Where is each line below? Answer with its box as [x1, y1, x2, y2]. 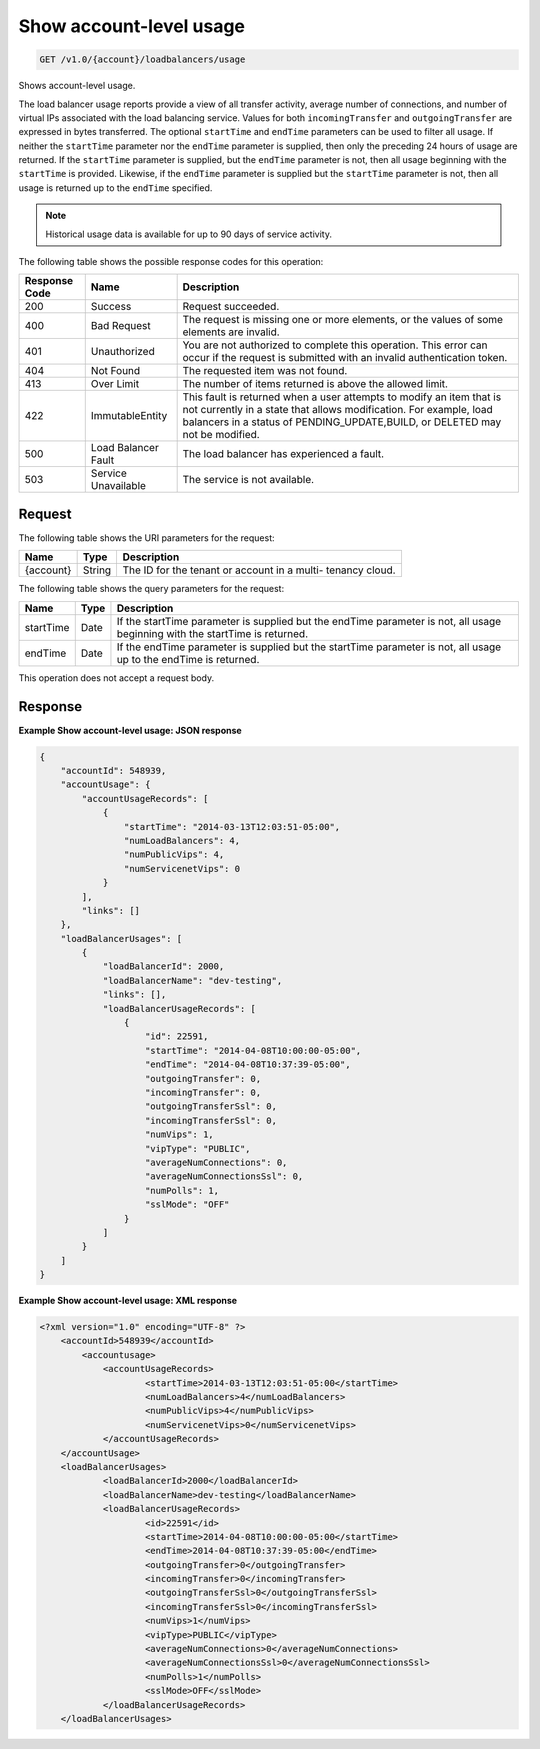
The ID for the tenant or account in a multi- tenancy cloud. [122, 563, 396, 577]
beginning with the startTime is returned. [116, 626, 309, 640]
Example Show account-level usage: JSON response [18, 724, 242, 736]
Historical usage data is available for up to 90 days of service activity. [45, 228, 332, 240]
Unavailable [90, 479, 147, 493]
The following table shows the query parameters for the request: [18, 583, 285, 595]
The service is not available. [182, 473, 315, 487]
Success [90, 300, 132, 314]
